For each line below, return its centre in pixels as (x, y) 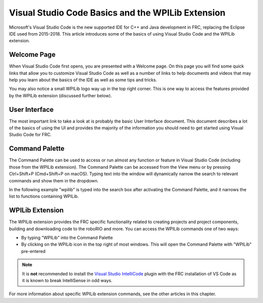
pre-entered (33, 251)
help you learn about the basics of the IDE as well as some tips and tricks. (83, 80)
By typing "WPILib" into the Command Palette (67, 238)
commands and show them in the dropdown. (54, 180)
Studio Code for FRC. (30, 135)
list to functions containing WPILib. (44, 196)
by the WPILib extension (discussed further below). (60, 95)
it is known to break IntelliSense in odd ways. (67, 280)
